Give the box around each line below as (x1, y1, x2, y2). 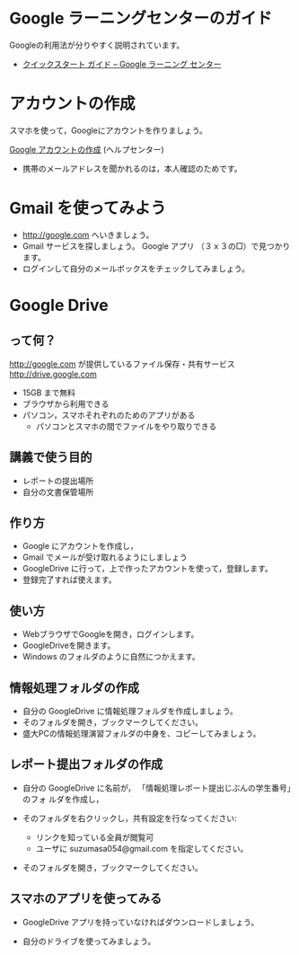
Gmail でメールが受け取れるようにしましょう (22, 552, 189, 562)
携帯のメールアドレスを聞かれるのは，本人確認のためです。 (22, 163, 242, 173)
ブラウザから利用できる (22, 398, 110, 409)
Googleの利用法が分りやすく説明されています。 (9, 40, 185, 50)
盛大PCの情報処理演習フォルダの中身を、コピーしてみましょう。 (22, 729, 261, 739)
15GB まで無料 (22, 387, 76, 398)
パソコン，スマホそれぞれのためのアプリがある (22, 410, 196, 420)
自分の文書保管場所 (22, 486, 94, 497)
